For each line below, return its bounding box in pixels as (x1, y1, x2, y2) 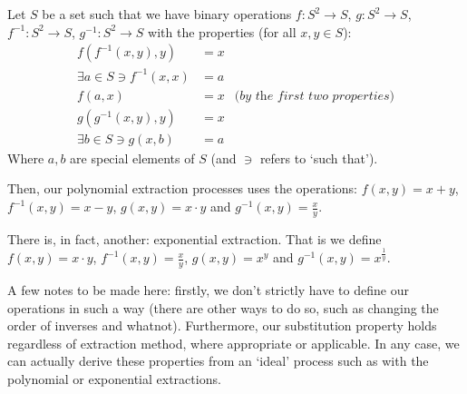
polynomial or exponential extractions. (7, 369, 221, 388)
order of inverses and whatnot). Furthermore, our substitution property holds (7, 316, 437, 335)
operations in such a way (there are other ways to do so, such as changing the (7, 298, 439, 317)
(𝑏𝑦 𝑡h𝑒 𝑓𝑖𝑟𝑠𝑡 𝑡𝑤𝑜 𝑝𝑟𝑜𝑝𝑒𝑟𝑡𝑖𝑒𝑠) (234, 89, 395, 103)
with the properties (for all (148, 22, 297, 41)
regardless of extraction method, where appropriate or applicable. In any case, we (7, 333, 460, 352)
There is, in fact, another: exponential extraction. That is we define (7, 229, 382, 248)
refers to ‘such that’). (259, 148, 378, 167)
